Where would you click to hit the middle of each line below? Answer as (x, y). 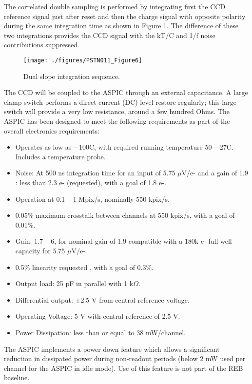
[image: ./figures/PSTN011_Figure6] (83, 60)
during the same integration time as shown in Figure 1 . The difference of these (121, 26)
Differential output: (44, 299)
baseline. (17, 377)
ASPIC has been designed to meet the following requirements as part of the (117, 121)
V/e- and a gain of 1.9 (215, 173)
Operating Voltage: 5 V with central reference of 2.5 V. (98, 316)
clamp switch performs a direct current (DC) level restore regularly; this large (120, 102)
